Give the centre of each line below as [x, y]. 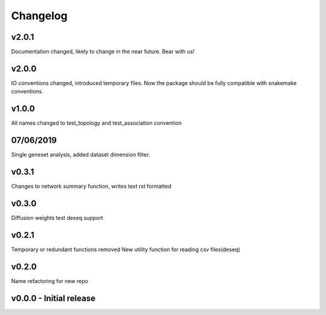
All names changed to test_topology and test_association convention [97, 123]
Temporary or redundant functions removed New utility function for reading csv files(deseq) [126, 249]
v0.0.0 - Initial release [53, 298]
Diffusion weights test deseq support [57, 217]
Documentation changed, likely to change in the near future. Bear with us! [103, 52]
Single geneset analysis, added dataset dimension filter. [81, 155]
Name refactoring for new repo [50, 281]
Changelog [39, 16]
